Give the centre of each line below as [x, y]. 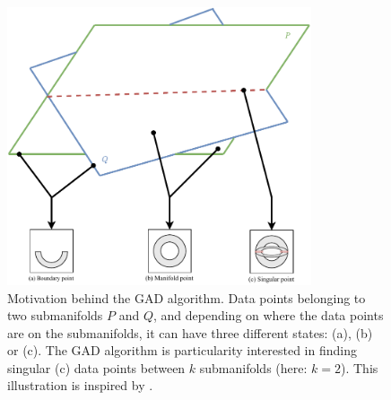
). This [360, 367]
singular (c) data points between [96, 367]
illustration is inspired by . [80, 385]
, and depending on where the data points [268, 315]
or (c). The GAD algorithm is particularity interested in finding [182, 350]
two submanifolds [55, 315]
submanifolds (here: [253, 367]
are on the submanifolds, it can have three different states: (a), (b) [190, 332]
